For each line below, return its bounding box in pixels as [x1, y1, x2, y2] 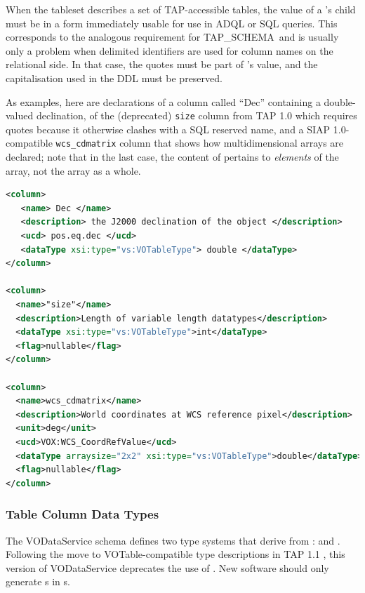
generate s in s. [6, 574, 70, 589]
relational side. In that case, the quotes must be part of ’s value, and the [6, 57, 318, 72]
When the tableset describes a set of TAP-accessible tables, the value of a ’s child [6, 2, 356, 16]
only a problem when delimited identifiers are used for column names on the [6, 43, 333, 58]
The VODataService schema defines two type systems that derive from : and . [6, 533, 340, 547]
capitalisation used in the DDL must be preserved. [6, 70, 223, 85]
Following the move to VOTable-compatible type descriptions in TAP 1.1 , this [6, 547, 345, 561]
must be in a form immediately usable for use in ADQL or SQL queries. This [6, 15, 338, 30]
